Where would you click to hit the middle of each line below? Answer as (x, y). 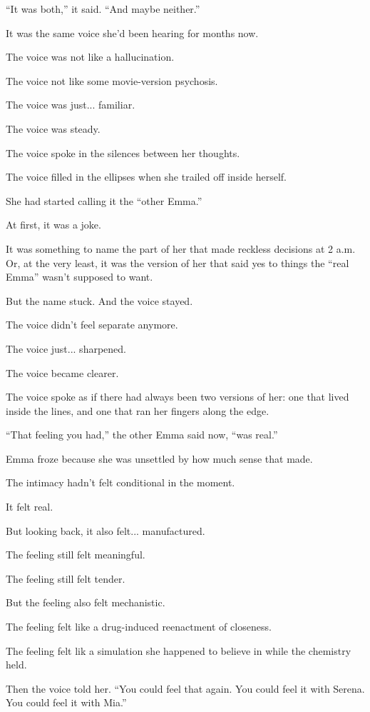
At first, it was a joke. (53, 225)
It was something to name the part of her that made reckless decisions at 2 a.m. (181, 248)
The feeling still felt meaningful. (76, 555)
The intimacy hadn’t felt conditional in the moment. (120, 482)
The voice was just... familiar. (71, 105)
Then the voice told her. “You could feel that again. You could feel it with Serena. (185, 688)
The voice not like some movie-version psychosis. (112, 80)
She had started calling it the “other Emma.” (104, 200)
